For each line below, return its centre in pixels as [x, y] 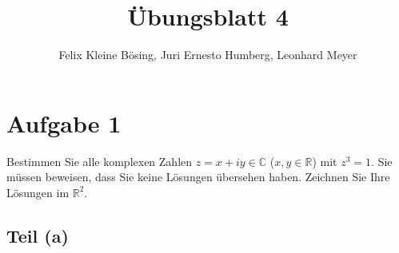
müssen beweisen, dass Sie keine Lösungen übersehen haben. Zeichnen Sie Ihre [198, 177]
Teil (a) [38, 235]
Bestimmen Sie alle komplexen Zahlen [100, 161]
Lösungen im [38, 192]
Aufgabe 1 [64, 123]
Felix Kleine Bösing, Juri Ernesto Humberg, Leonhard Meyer [208, 55]
